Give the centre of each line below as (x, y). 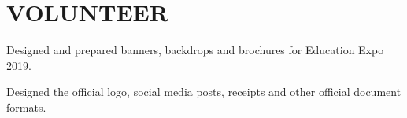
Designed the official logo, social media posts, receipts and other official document (204, 92)
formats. (26, 107)
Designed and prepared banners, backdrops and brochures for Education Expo (195, 50)
